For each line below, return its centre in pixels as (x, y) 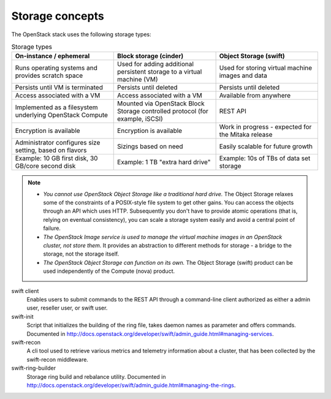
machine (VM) (138, 80)
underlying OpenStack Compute (62, 115)
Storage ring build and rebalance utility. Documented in (96, 376)
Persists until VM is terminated (59, 88)
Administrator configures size (58, 143)
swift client (25, 291)
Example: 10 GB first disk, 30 (56, 158)
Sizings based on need (150, 146)
